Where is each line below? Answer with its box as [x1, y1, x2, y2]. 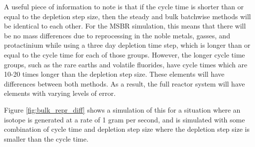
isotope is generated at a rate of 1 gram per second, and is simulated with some [4, 114, 245, 124]
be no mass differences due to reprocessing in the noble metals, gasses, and [4, 30, 230, 40]
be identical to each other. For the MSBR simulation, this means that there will [4, 21, 246, 31]
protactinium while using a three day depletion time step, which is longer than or [4, 40, 251, 50]
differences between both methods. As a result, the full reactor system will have [4, 78, 245, 88]
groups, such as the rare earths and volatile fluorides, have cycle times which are [4, 59, 248, 69]
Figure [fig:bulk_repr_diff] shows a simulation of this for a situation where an [4, 104, 241, 115]
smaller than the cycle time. [4, 133, 88, 144]
